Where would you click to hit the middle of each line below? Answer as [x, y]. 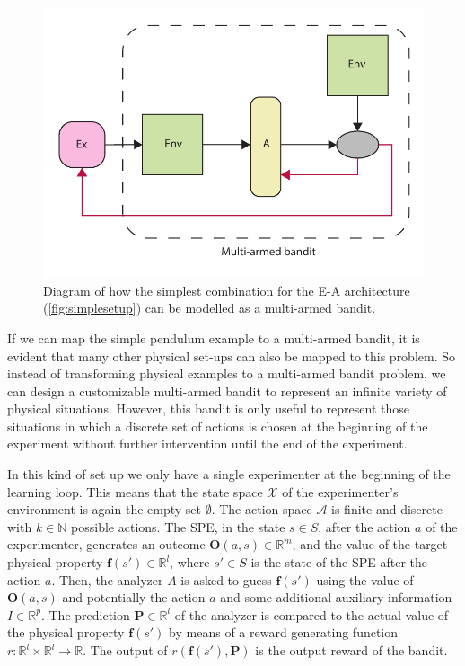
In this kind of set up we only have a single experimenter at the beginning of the [229, 474]
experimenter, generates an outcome [106, 544]
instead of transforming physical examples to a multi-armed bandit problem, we [227, 373]
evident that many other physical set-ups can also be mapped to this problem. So [232, 355]
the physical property [66, 632]
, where [190, 562]
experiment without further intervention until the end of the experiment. [207, 444]
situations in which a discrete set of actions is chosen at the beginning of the [218, 426]
